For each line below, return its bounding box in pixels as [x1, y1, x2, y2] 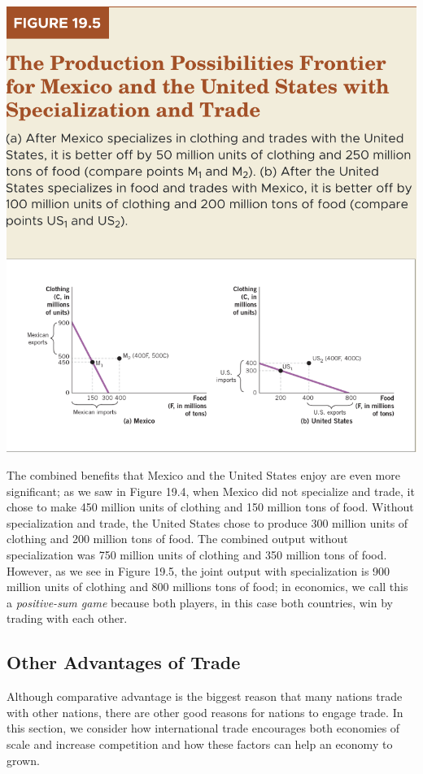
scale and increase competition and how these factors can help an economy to [7, 735, 393, 752]
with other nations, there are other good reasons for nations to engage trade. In [7, 703, 403, 720]
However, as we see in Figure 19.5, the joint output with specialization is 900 [7, 562, 390, 579]
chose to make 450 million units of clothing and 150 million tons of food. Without [7, 498, 414, 515]
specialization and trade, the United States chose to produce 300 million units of [7, 514, 408, 531]
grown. [7, 751, 40, 768]
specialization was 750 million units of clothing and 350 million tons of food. [7, 546, 387, 563]
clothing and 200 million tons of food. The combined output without [7, 530, 348, 547]
